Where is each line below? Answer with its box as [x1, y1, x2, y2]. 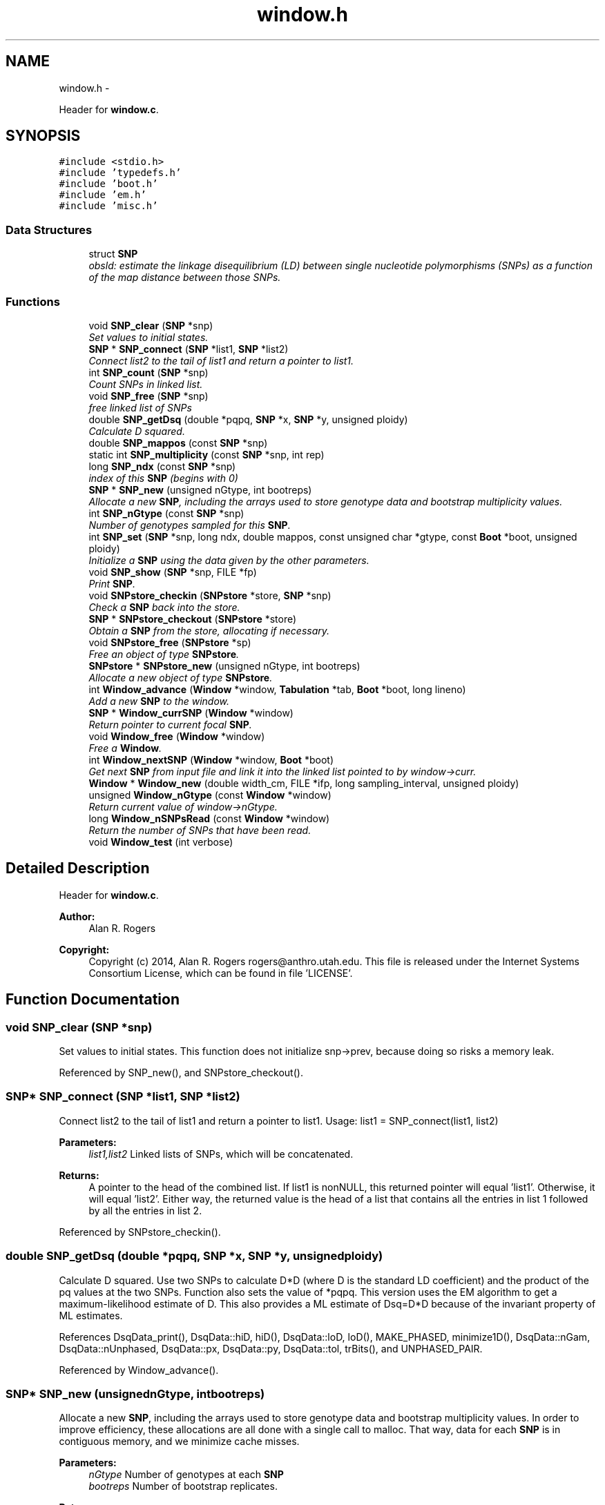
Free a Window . [88, 741, 162, 754]
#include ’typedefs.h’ [59, 167, 182, 179]
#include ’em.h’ [59, 189, 146, 201]
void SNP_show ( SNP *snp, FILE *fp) [88, 565, 257, 578]
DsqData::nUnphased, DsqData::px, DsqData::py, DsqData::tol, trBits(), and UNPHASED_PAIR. [59, 1342, 483, 1354]
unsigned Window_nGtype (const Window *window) [88, 788, 332, 801]
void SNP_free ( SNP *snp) [88, 389, 209, 402]
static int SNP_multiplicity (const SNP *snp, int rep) [88, 448, 325, 460]
